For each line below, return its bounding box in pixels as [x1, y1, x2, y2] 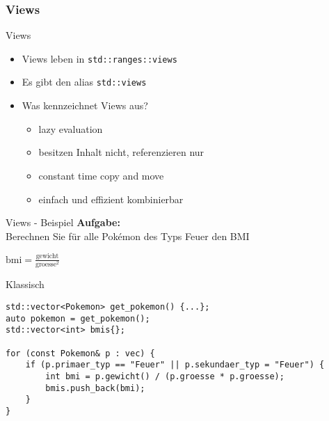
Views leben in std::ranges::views [22, 51, 177, 65]
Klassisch [6, 277, 45, 292]
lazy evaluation [38, 121, 103, 136]
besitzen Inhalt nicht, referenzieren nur [38, 145, 204, 159]
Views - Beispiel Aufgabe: [6, 215, 120, 230]
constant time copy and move [38, 168, 164, 182]
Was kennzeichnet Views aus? [22, 98, 148, 113]
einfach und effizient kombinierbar [38, 191, 184, 206]
